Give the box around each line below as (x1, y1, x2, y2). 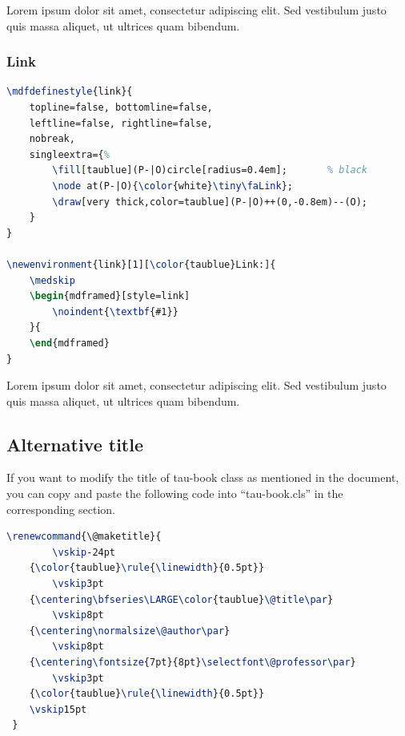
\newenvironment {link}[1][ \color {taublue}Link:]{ (6, 258, 276, 270)
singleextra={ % (29, 148, 110, 160)
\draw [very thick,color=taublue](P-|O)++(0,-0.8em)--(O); (52, 196, 368, 208)
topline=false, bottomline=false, (29, 102, 213, 113)
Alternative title (6, 431, 144, 456)
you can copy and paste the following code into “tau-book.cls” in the (6, 485, 343, 502)
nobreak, (29, 133, 75, 145)
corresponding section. (6, 500, 115, 517)
